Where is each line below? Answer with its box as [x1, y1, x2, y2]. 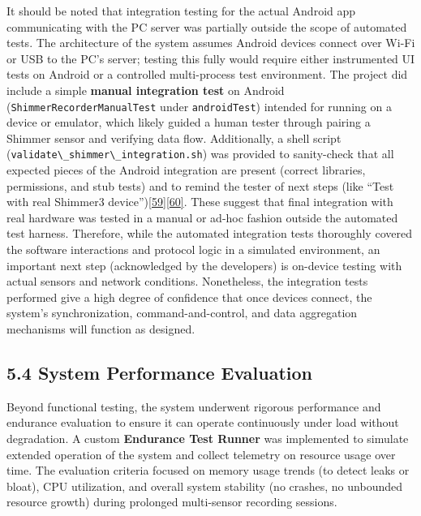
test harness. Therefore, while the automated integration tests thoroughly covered [6, 225, 412, 242]
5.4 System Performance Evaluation [6, 359, 313, 385]
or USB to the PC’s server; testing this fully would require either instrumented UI [6, 49, 415, 67]
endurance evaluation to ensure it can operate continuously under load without [6, 414, 399, 431]
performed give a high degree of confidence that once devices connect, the [6, 288, 372, 305]
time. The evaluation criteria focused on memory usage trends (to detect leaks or [6, 462, 410, 479]
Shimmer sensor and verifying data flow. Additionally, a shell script [6, 129, 342, 146]
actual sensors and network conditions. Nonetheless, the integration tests [6, 273, 368, 290]
